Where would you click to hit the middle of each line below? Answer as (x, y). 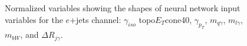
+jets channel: (95, 19)
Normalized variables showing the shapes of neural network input (123, 8)
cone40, (178, 19)
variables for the (34, 19)
